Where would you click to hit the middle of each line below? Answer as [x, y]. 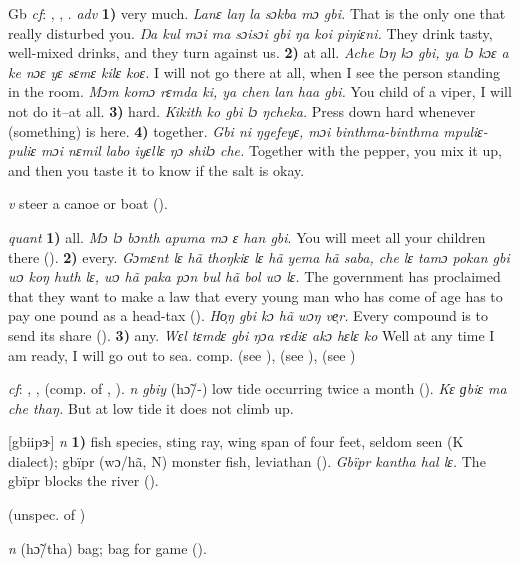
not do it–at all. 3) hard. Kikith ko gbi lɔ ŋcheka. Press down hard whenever [242, 110]
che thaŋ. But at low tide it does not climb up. [151, 407]
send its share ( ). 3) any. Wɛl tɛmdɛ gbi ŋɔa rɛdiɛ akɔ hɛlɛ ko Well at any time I [251, 334]
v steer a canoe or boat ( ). [88, 203]
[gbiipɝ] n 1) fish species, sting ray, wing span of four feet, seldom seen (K [236, 441]
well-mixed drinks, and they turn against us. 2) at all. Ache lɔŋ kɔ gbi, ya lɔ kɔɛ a [258, 52]
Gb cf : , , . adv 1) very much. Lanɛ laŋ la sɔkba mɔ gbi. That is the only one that [257, 13]
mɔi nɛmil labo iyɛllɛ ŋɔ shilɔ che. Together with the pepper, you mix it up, [271, 150]
